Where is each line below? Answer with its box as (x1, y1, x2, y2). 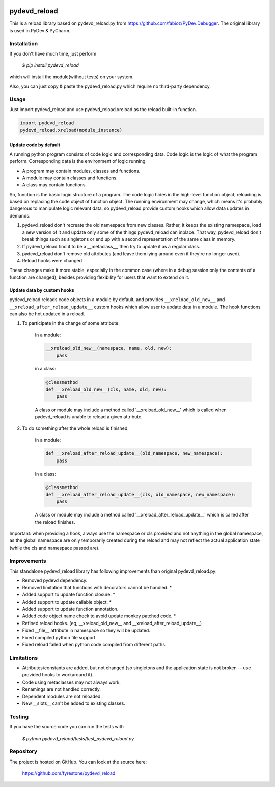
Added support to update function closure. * (22, 591, 116, 598)
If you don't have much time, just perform (9, 51, 97, 57)
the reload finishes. (35, 519, 75, 525)
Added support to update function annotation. (22, 606, 119, 612)
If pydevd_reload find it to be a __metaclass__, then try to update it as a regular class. (22, 243, 201, 250)
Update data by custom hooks (9, 287, 74, 293)
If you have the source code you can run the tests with (9, 724, 124, 730)
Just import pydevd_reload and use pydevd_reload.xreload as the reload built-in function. (9, 106, 197, 113)
